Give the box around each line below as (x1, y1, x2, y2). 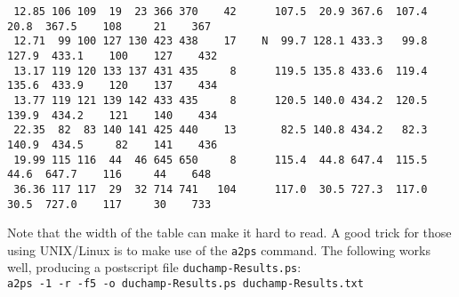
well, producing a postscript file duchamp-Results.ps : (7, 258, 302, 277)
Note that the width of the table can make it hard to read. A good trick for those (7, 223, 452, 242)
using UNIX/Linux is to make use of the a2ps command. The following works (7, 240, 431, 259)
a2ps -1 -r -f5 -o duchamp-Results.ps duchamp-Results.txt (7, 277, 364, 291)
